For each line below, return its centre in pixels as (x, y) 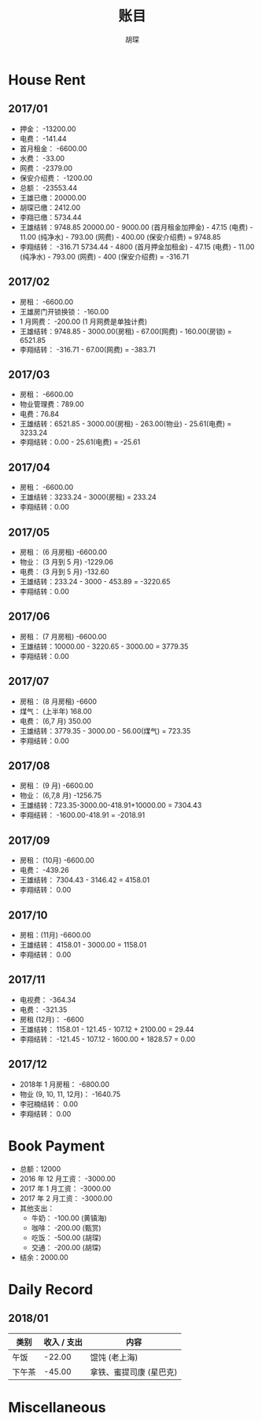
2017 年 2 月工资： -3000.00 (66, 1198)
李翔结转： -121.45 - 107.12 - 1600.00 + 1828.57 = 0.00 (107, 1039)
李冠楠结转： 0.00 (49, 1104)
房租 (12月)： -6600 (52, 1019)
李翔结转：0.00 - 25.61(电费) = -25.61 (80, 442)
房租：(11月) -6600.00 (55, 935)
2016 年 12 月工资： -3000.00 (67, 1178)
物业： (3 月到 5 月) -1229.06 (66, 562)
